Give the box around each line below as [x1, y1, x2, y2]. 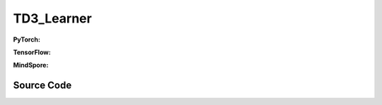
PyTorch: [13, 35, 40, 44]
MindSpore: [13, 61, 49, 70]
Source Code [13, 80, 72, 92]
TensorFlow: [13, 48, 51, 56]
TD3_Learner [13, 11, 92, 26]
